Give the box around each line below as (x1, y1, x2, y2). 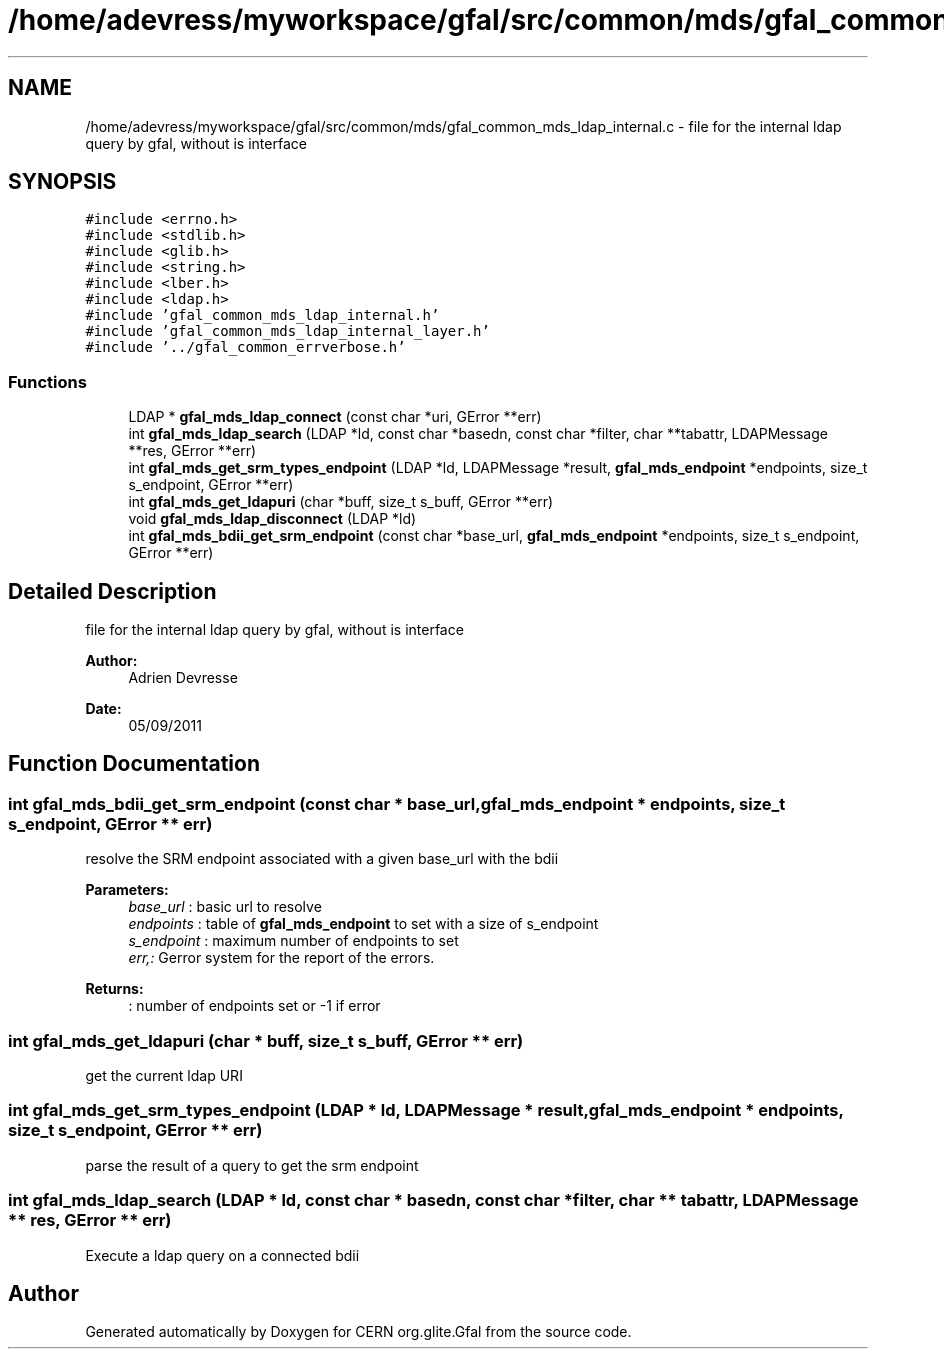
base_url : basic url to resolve (128, 898, 322, 916)
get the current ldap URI (85, 1067, 243, 1084)
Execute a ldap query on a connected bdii (85, 1246, 360, 1264)
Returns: (85, 980, 144, 998)
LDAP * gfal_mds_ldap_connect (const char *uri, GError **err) (128, 408, 542, 426)
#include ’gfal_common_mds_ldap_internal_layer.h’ (85, 323, 490, 340)
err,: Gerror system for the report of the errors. (128, 949, 435, 967)
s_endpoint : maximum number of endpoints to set (128, 932, 459, 950)
